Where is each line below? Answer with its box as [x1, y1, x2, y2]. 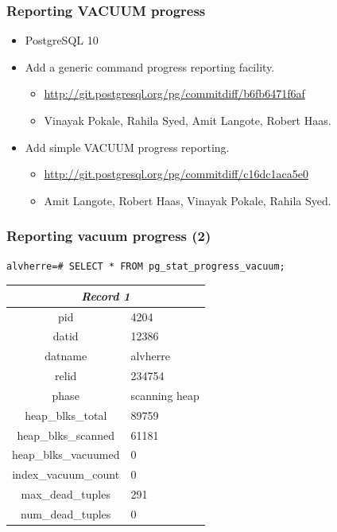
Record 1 [81, 287, 130, 304]
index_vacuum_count [12, 466, 120, 483]
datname [45, 348, 87, 364]
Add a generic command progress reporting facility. [25, 58, 275, 75]
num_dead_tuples [21, 505, 111, 522]
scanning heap [130, 386, 199, 403]
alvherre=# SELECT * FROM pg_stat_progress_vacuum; [6, 260, 285, 272]
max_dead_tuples [21, 486, 110, 503]
